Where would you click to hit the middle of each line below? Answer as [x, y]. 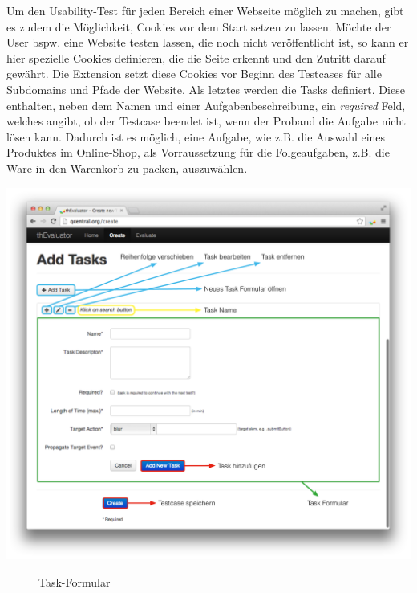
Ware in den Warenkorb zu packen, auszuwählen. [127, 168]
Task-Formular [75, 581]
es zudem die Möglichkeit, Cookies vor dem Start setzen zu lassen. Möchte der [199, 26]
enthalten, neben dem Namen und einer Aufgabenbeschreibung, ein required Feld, [206, 105]
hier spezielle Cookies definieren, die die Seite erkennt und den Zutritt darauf [196, 57]
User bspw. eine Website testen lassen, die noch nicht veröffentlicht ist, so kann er [208, 42]
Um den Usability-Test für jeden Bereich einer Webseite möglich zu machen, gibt [205, 10]
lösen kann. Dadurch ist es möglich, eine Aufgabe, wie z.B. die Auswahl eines [196, 136]
